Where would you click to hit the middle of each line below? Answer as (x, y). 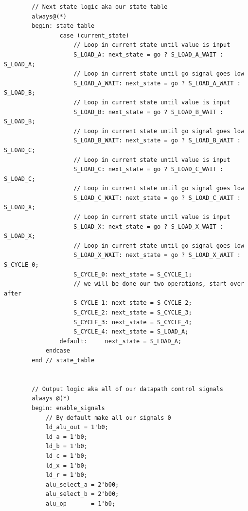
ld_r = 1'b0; (66, 475)
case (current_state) (94, 35)
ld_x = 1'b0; (66, 465)
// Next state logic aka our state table (100, 7)
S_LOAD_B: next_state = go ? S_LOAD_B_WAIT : (149, 112)
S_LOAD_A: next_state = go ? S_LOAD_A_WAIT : (149, 54)
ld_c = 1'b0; (66, 456)
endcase (58, 351)
